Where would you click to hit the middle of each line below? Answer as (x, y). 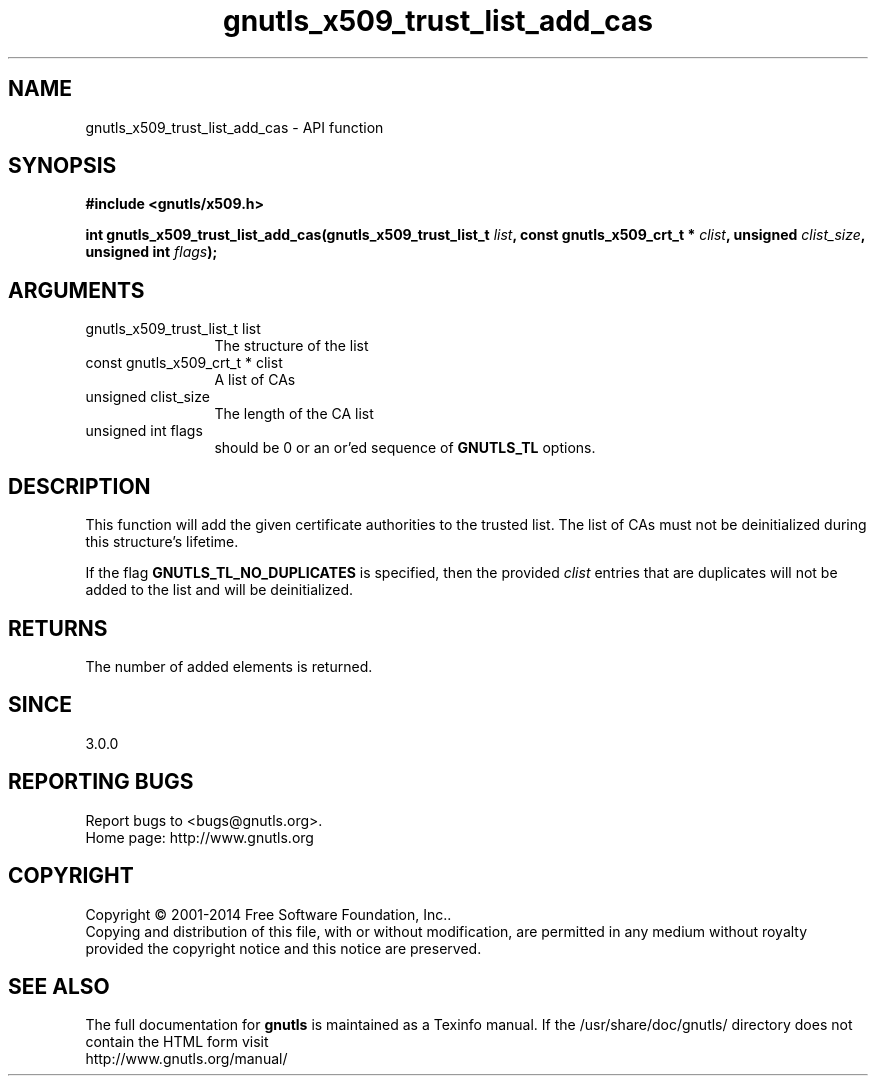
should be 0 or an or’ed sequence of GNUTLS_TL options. (405, 448)
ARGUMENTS (76, 290)
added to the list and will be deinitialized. (219, 590)
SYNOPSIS (62, 166)
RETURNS (58, 628)
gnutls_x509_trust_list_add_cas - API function (234, 127)
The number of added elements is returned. (229, 666)
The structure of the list (291, 346)
